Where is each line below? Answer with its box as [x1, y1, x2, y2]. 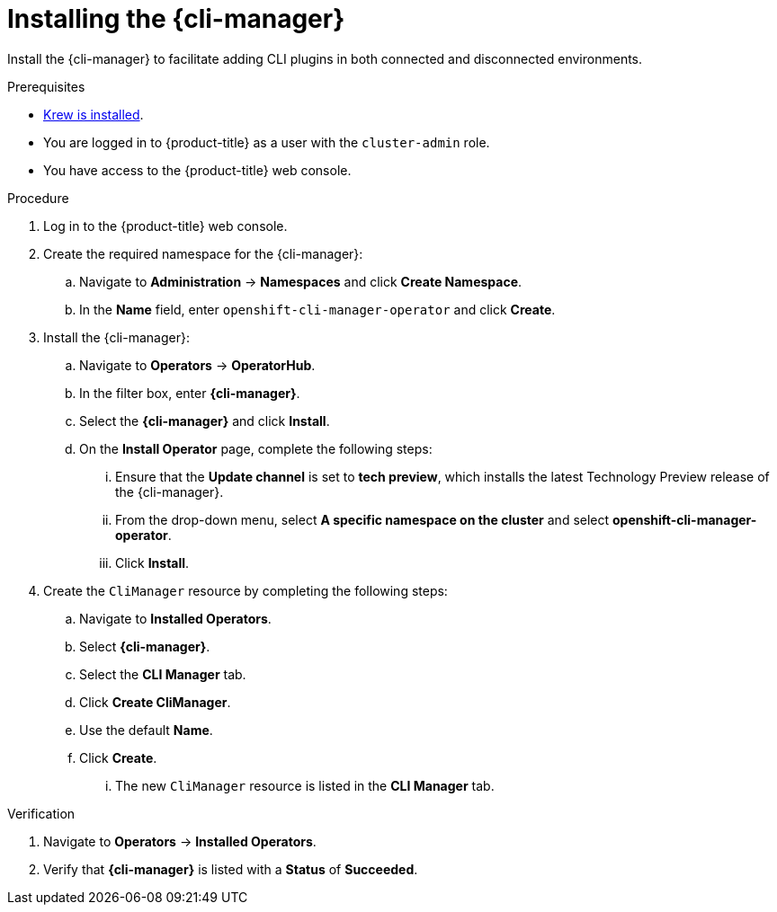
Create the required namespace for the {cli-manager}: [43, 245, 363, 261]
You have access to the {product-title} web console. [43, 162, 352, 178]
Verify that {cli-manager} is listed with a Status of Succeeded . [43, 861, 418, 877]
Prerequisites [7, 78, 85, 94]
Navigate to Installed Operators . [79, 610, 272, 626]
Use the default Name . [79, 722, 213, 738]
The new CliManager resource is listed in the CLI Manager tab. [115, 777, 495, 793]
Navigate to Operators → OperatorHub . [79, 357, 316, 373]
